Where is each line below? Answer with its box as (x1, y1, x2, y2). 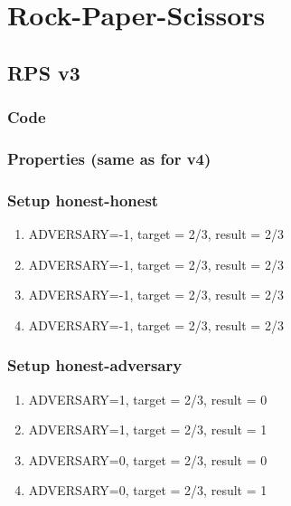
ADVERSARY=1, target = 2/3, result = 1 (28, 420, 268, 439)
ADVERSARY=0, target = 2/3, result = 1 (28, 481, 268, 500)
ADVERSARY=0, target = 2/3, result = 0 (28, 450, 268, 469)
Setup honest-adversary (7, 354, 183, 377)
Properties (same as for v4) (7, 147, 211, 169)
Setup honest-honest (7, 188, 159, 211)
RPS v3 (7, 58, 80, 86)
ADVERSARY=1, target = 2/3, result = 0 (28, 389, 268, 408)
